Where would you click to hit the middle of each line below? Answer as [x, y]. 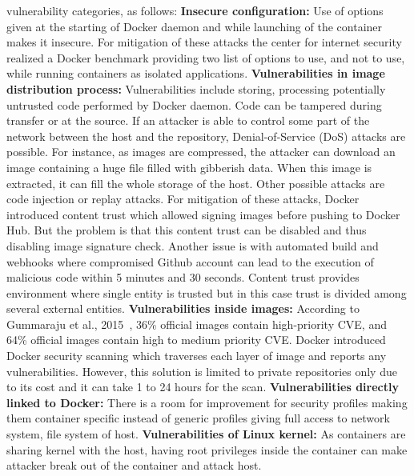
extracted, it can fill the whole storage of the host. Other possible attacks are [196, 183]
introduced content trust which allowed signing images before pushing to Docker [203, 214]
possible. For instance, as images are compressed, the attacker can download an [201, 152]
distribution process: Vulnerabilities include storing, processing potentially [196, 88]
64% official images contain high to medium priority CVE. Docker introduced [196, 340]
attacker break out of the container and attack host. [134, 465]
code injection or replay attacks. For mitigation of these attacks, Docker [183, 199]
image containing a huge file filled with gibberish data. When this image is [189, 167]
